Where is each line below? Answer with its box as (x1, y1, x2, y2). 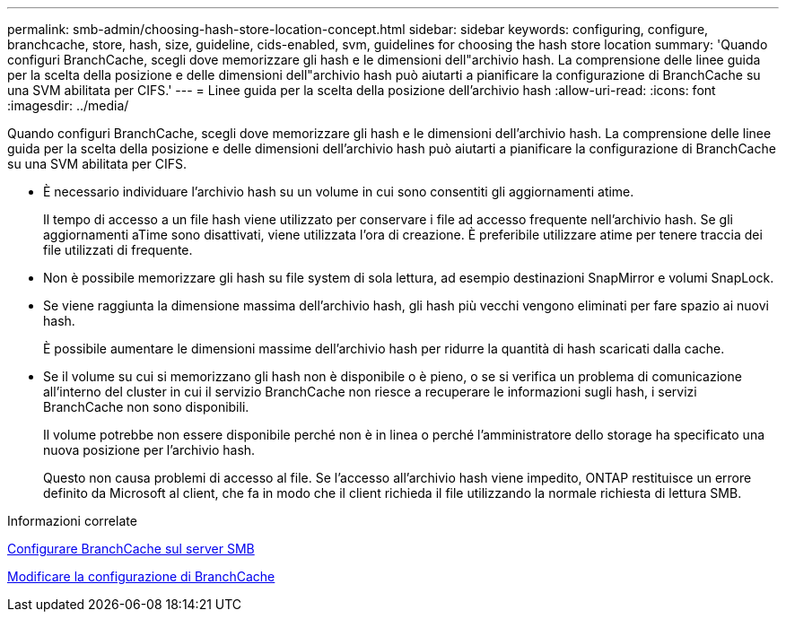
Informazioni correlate (7, 513, 137, 528)
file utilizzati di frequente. (43, 242, 193, 257)
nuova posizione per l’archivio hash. (43, 442, 256, 458)
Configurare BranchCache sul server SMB (7, 541, 255, 556)
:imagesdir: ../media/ (7, 98, 129, 113)
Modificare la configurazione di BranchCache (7, 569, 275, 584)
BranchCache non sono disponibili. (43, 399, 249, 414)
